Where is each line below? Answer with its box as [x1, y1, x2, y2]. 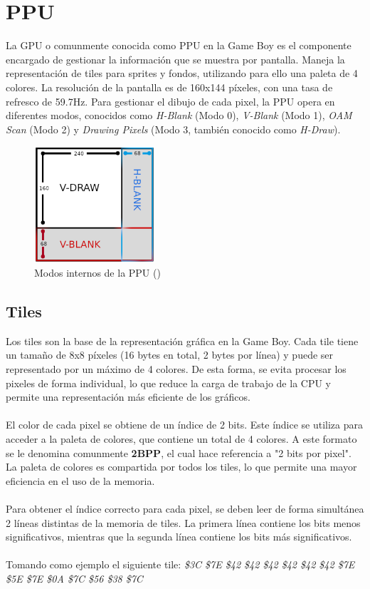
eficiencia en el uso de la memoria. [6, 473, 155, 488]
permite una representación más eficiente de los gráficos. [6, 389, 250, 404]
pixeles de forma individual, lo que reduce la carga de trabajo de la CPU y [6, 375, 332, 390]
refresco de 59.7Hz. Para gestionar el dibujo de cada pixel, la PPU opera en [6, 93, 335, 108]
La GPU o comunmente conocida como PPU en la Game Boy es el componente [6, 38, 351, 53]
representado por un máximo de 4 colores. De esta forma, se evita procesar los [6, 362, 347, 377]
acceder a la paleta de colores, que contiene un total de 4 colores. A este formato [6, 431, 357, 446]
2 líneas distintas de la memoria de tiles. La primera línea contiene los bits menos [6, 515, 361, 530]
